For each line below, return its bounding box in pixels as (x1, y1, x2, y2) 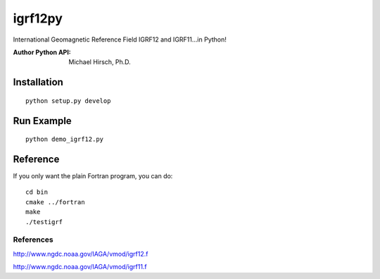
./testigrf (25, 218, 63, 225)
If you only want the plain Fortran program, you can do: (13, 172, 173, 180)
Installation (13, 76, 63, 88)
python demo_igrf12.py (25, 135, 104, 144)
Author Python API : (13, 48, 72, 56)
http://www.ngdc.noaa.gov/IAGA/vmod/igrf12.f (13, 249, 148, 258)
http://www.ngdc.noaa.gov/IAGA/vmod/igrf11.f (13, 263, 147, 271)
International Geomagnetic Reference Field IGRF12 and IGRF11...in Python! (13, 35, 227, 44)
